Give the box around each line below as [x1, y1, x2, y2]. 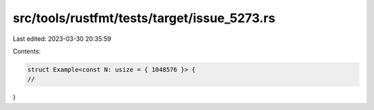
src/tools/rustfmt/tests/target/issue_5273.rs [12, 10, 276, 26]
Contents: [12, 47, 41, 55]
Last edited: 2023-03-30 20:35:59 [12, 35, 112, 43]
